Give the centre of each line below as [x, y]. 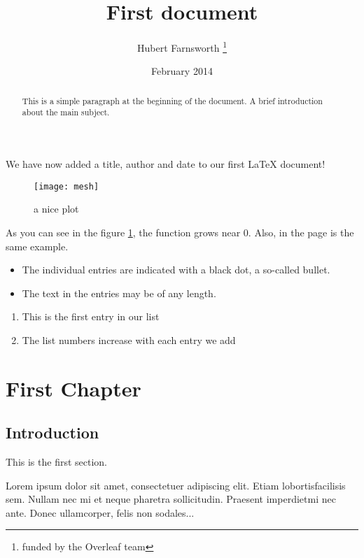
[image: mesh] [66, 186]
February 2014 [182, 71]
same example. [37, 246]
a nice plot [56, 209]
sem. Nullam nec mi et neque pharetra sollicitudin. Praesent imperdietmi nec [171, 499]
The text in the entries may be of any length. [119, 293]
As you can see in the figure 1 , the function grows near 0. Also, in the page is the [180, 232]
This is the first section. [56, 462]
